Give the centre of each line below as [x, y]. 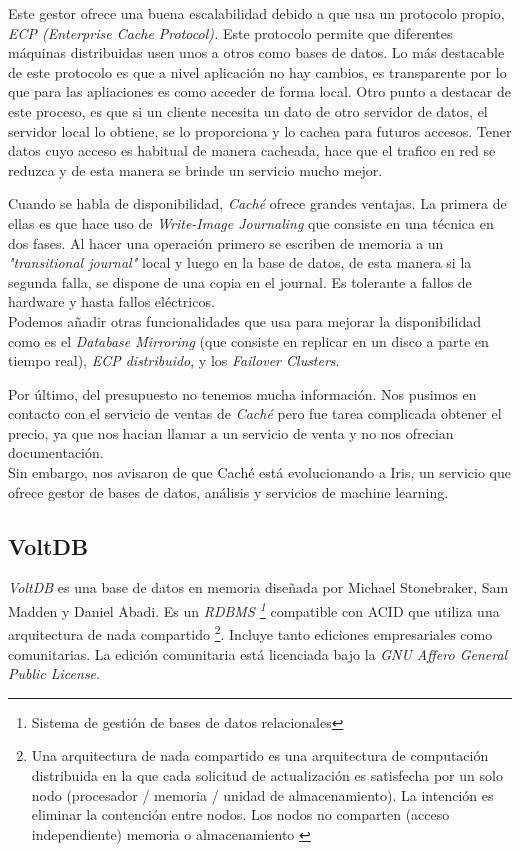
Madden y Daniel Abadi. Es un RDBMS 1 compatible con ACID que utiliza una [254, 609]
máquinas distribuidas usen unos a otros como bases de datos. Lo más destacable [256, 52]
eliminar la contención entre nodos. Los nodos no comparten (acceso [240, 814]
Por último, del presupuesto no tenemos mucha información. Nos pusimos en [242, 393]
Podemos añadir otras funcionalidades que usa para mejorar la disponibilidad [244, 320]
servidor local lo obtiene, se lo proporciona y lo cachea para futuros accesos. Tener [260, 130]
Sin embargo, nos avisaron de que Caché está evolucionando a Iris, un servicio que [259, 472]
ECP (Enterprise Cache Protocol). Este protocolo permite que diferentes [230, 32]
